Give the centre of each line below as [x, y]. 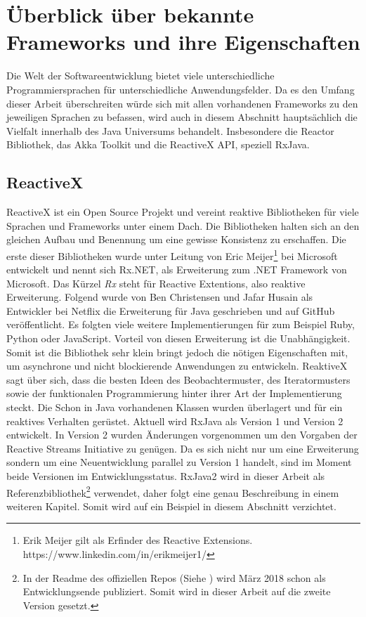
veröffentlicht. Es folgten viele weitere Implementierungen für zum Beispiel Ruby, [181, 324]
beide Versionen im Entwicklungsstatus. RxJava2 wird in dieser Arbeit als [166, 476]
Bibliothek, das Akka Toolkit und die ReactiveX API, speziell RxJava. [158, 144]
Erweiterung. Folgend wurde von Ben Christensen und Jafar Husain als [160, 297]
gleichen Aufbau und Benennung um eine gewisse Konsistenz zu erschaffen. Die [176, 239]
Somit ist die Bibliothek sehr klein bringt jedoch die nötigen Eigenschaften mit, [177, 352]
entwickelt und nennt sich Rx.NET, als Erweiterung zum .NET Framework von [177, 269]
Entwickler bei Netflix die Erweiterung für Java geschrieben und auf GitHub [171, 310]
